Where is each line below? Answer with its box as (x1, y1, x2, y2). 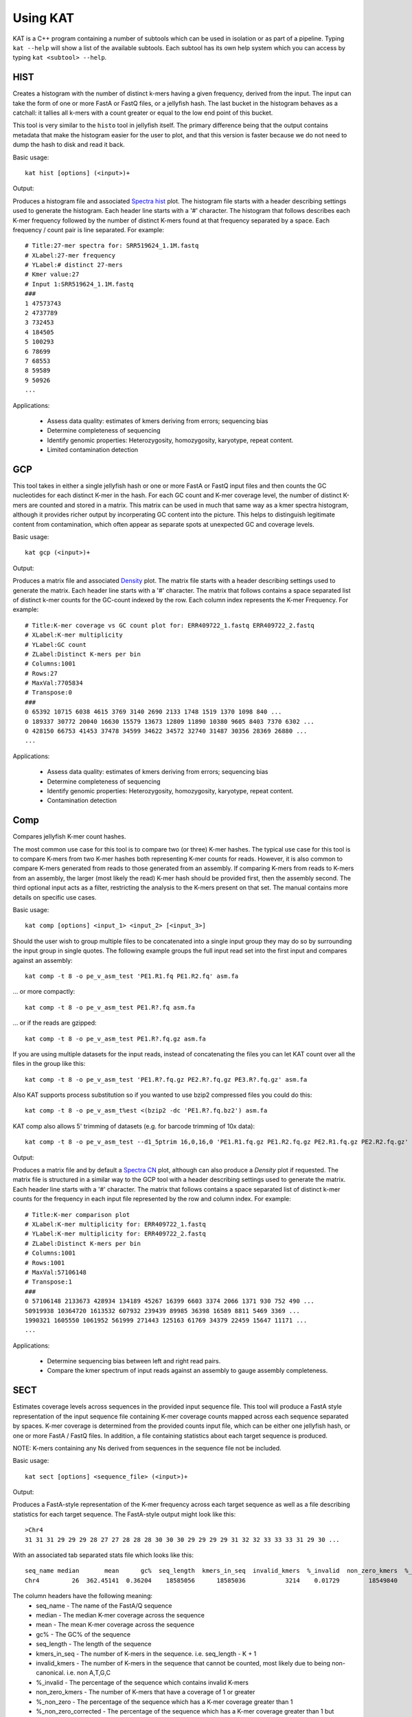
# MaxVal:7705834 (25, 679, 83, 687)
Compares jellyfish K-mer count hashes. (12, 832, 126, 841)
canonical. (36, 1669, 65, 1677)
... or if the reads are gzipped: (12, 1019, 97, 1027)
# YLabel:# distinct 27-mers (25, 261, 123, 269)
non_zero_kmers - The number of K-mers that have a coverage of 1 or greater (36, 1688, 255, 1696)
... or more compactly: (12, 988, 76, 996)
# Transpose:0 (25, 689, 72, 696)
